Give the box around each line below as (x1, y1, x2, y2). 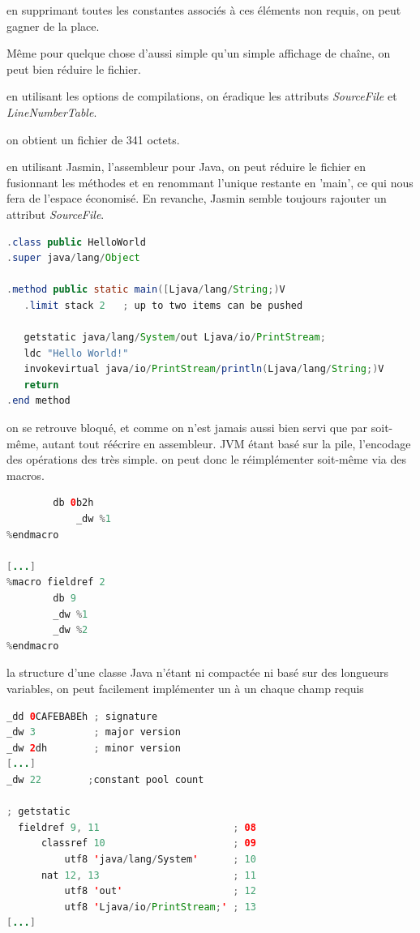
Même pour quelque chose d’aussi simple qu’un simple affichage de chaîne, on (6, 45, 391, 62)
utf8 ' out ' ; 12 (64, 885, 256, 897)
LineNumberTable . (6, 103, 97, 120)
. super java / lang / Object (6, 252, 140, 264)
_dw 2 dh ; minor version (6, 742, 181, 754)
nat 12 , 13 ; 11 (41, 869, 256, 881)
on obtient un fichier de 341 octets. (6, 131, 180, 148)
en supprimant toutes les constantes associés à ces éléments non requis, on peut (6, 2, 401, 18)
